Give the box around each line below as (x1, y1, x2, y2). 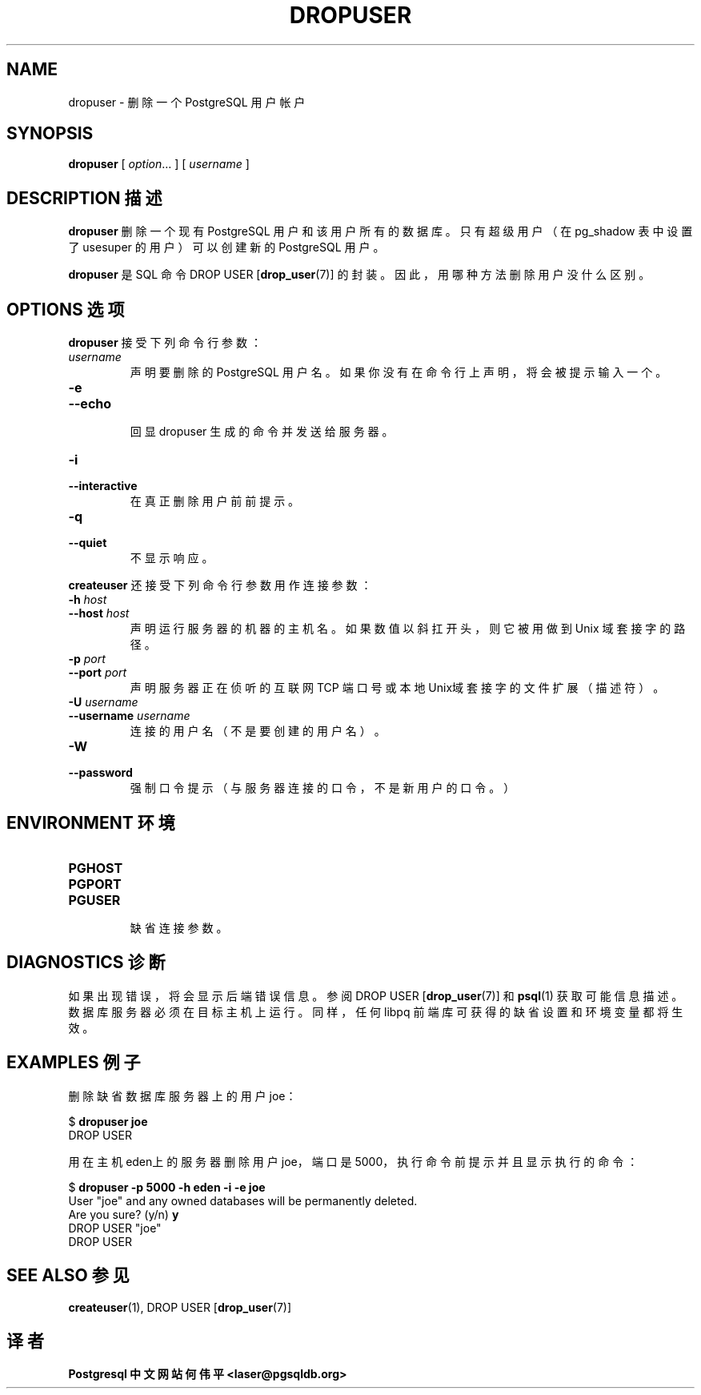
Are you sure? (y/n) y (68, 1207, 179, 1221)
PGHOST (68, 859, 123, 876)
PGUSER (68, 891, 121, 908)
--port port (68, 665, 127, 680)
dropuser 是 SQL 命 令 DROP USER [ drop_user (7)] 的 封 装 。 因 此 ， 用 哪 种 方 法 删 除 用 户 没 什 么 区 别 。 (68, 267, 651, 282)
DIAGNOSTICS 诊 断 (6, 952, 166, 973)
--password (68, 766, 133, 780)
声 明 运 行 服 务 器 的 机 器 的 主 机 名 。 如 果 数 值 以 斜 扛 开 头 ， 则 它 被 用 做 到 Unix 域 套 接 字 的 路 (130, 621, 686, 636)
